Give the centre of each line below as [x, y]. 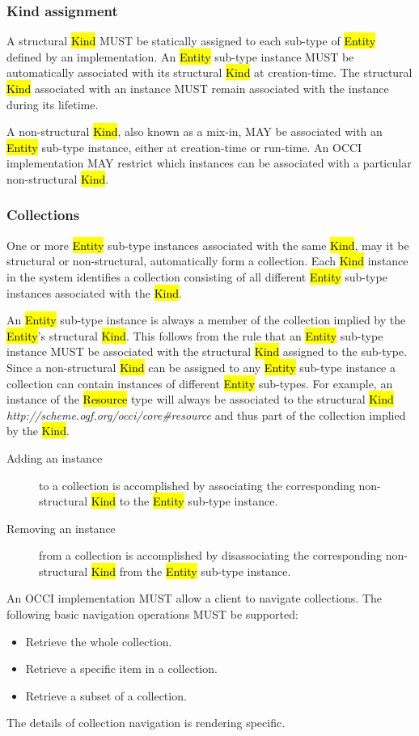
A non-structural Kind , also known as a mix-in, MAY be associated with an [195, 131]
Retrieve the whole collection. [99, 641]
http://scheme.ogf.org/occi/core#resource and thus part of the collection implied [206, 415]
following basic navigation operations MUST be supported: [152, 614]
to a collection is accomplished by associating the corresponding [197, 485]
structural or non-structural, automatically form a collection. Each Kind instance [207, 261]
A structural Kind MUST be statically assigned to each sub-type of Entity [191, 41]
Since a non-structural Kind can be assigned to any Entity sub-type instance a [201, 367]
